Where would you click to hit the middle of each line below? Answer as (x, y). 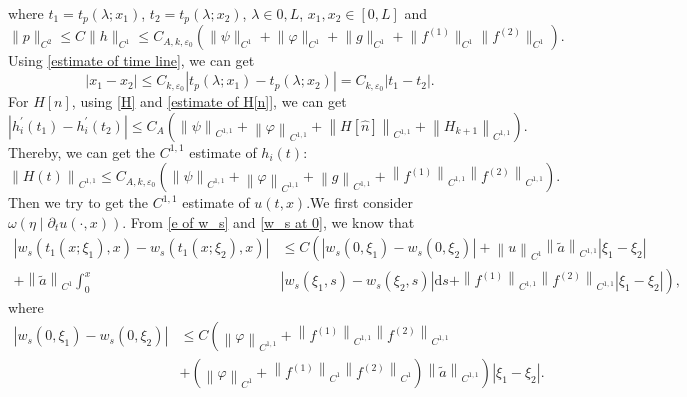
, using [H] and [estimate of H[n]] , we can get (209, 101)
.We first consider (359, 202)
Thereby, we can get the (82, 151)
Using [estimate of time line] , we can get (131, 60)
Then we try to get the (78, 202)
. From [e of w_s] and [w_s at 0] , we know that (268, 221)
